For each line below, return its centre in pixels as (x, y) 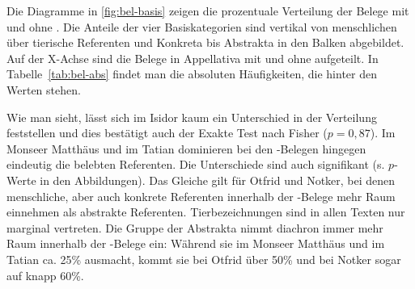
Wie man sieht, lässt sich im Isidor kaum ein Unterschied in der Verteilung (192, 117)
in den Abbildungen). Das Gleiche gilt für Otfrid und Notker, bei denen (218, 180)
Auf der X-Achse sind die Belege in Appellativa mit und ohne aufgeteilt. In (193, 58)
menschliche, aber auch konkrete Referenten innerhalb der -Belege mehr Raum (201, 196)
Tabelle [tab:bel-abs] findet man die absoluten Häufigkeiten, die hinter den (192, 74)
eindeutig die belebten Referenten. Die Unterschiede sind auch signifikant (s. (196, 164)
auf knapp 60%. (45, 275)
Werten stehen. (44, 89)
